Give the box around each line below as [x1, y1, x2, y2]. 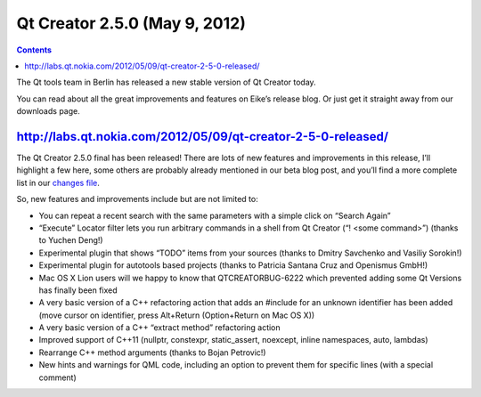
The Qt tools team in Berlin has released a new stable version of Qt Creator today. [16, 77, 316, 88]
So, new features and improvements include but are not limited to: [16, 194, 258, 205]
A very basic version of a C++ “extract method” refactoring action [38, 322, 281, 333]
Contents [16, 45, 53, 55]
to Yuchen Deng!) [38, 235, 103, 246]
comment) [38, 372, 77, 383]
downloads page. [16, 106, 80, 117]
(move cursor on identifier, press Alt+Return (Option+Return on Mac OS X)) [38, 310, 315, 320]
